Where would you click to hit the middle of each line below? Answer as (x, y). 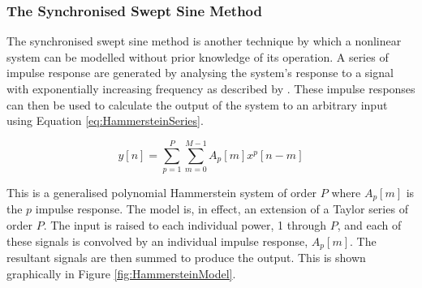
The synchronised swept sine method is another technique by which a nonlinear (204, 41)
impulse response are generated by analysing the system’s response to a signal (200, 73)
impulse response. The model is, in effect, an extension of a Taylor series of (222, 209)
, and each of (369, 224)
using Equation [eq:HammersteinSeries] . (105, 120)
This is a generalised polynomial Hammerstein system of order (162, 192)
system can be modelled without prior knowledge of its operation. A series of (198, 56)
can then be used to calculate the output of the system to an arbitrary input (197, 104)
